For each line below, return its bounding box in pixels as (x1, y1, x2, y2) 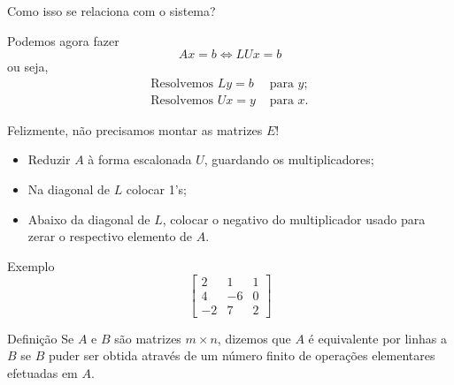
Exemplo (7, 256, 55, 275)
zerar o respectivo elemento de (27, 227, 193, 245)
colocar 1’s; (126, 180, 188, 199)
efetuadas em (7, 363, 78, 381)
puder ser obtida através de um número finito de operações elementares (49, 346, 435, 365)
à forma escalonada (88, 150, 192, 169)
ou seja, (7, 57, 49, 76)
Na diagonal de (27, 180, 110, 199)
